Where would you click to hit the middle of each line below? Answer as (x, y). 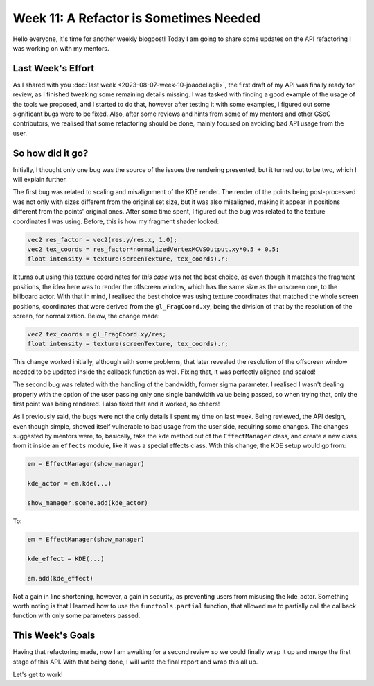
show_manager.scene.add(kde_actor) (88, 503)
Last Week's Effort (54, 68)
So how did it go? (51, 153)
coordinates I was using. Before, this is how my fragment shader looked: (116, 221)
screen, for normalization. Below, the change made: (86, 316)
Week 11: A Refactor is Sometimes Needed (137, 18)
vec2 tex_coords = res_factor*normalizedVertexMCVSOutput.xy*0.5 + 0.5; (153, 249)
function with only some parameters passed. (77, 616)
